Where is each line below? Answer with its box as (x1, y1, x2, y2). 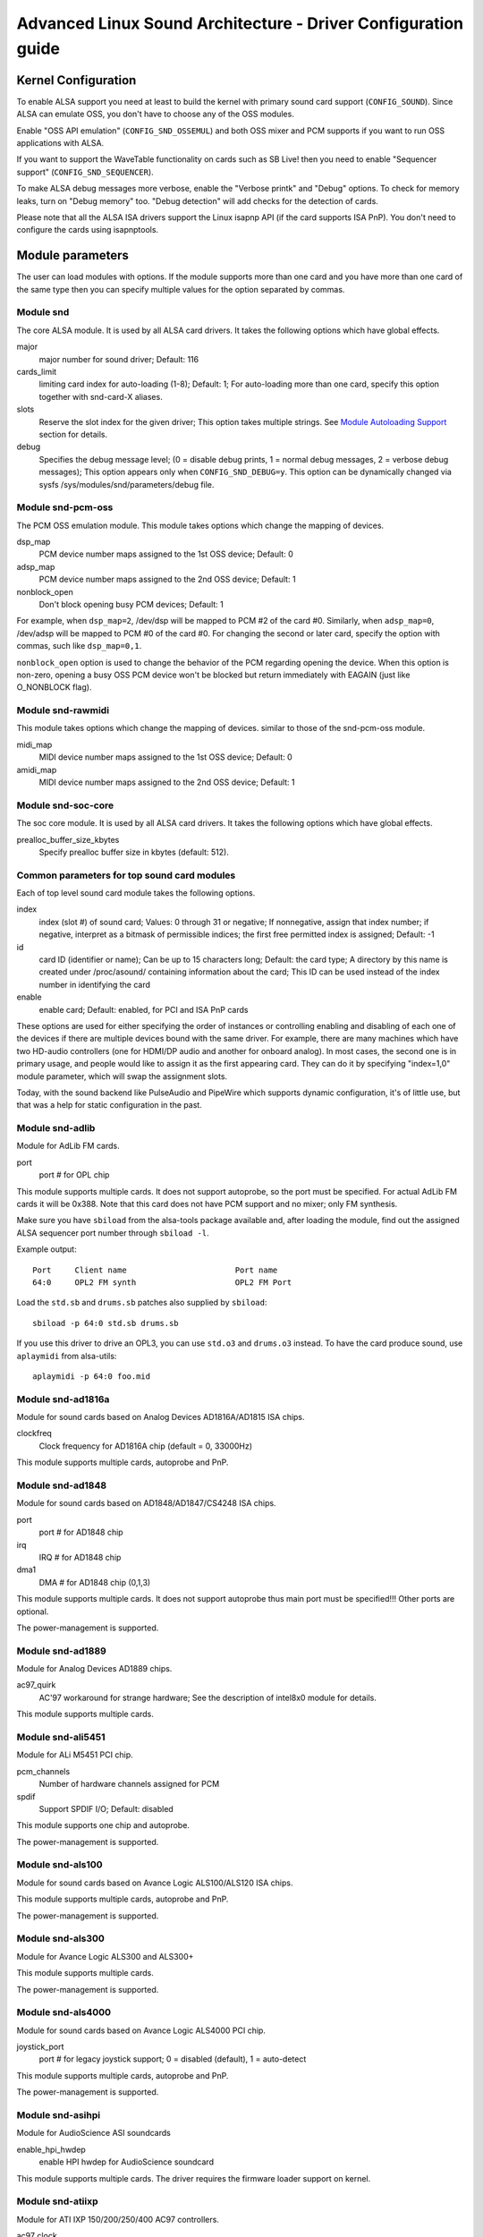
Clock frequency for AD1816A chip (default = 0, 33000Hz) (38, 1441, 253, 1451)
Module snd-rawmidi (16, 704, 110, 717)
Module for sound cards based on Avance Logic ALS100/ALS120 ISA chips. (16, 1877, 293, 1888)
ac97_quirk (16, 1680, 56, 1690)
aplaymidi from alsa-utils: (16, 1350, 117, 1361)
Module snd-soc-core (16, 799, 114, 812)
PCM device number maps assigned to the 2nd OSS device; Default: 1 (38, 574, 296, 585)
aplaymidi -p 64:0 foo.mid (32, 1371, 151, 1382)
